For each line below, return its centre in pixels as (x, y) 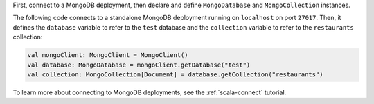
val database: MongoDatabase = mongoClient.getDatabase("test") (139, 65)
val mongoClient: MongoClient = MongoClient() (108, 55)
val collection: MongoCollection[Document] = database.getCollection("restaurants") (175, 74)
